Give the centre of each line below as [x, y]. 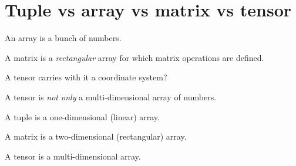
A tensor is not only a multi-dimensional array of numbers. [111, 96]
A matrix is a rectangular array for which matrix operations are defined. [134, 57]
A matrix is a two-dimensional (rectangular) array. [96, 136]
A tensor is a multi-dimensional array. [73, 156]
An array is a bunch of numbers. [63, 38]
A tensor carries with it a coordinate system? [86, 77]
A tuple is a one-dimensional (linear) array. [82, 116]
